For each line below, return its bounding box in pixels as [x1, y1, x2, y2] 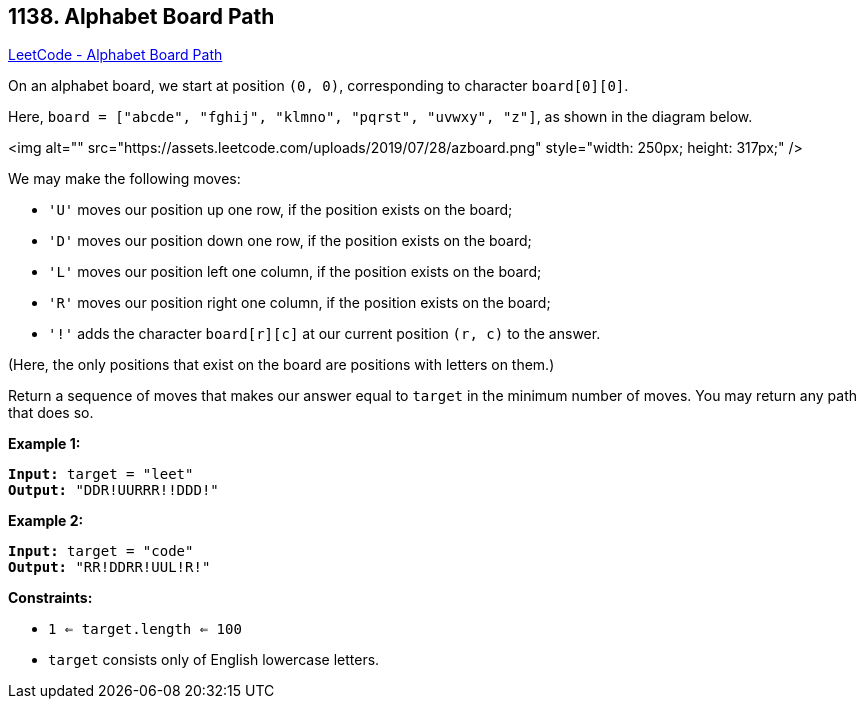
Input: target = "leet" [8, 466, 194, 483]
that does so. [8, 404, 94, 422]
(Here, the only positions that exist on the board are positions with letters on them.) [8, 356, 555, 374]
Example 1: [8, 435, 81, 453]
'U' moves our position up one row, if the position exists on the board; [48, 201, 513, 219]
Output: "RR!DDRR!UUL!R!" [8, 559, 211, 576]
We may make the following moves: [8, 170, 241, 188]
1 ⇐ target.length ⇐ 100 [48, 621, 242, 638]
